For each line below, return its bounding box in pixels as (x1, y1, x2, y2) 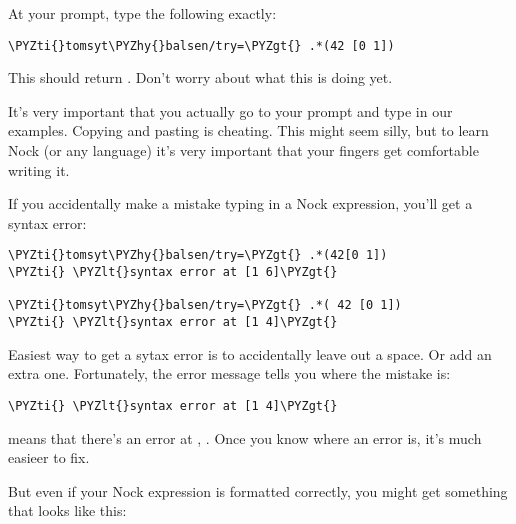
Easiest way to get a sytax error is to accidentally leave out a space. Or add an (8, 343, 492, 364)
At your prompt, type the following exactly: (8, 3, 277, 23)
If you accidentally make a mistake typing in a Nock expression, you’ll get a (8, 193, 473, 214)
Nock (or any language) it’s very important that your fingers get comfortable (8, 140, 479, 161)
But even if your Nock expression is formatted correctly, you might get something (8, 480, 508, 501)
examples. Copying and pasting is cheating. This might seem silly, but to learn (8, 120, 489, 141)
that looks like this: (8, 500, 127, 521)
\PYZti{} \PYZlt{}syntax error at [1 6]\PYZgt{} (8, 265, 338, 280)
